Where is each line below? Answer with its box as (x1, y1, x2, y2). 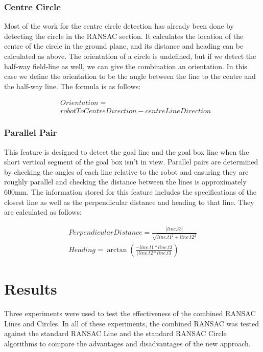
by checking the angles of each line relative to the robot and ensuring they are (4, 166, 249, 177)
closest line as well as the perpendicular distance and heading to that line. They (4, 196, 254, 207)
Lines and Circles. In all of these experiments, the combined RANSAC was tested (4, 318, 259, 328)
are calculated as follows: (4, 206, 82, 217)
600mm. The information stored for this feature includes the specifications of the (4, 187, 257, 197)
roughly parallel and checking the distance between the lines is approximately (4, 176, 247, 187)
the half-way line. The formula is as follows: (4, 80, 141, 91)
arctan (107, 246, 127, 254)
